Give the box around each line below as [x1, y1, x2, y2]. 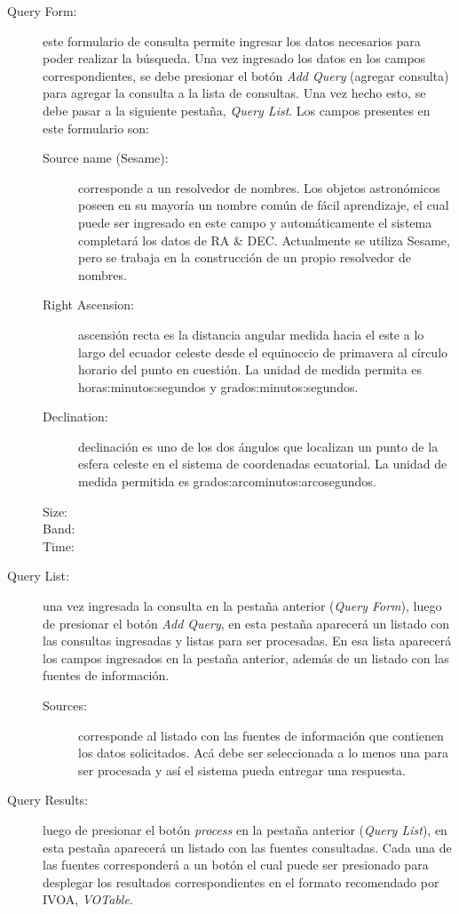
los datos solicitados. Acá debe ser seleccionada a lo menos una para [78, 743, 449, 762]
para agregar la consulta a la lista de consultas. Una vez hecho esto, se [43, 84, 426, 102]
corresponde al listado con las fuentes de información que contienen [78, 726, 444, 744]
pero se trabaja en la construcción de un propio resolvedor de [78, 248, 411, 267]
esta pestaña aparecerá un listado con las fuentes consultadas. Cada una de [43, 838, 452, 856]
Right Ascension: [43, 295, 135, 314]
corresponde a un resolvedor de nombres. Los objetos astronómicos [78, 178, 440, 196]
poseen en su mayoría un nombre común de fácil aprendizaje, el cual [78, 196, 449, 214]
